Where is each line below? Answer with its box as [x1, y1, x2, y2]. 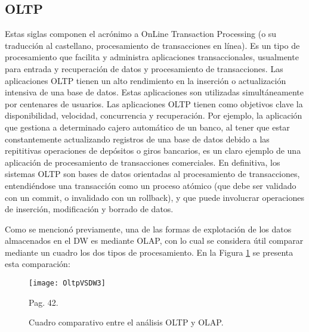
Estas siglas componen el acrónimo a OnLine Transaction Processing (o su [5, 27, 277, 40]
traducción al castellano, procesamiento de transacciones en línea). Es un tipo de [5, 39, 300, 51]
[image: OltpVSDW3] [29, 279, 106, 288]
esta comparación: [5, 257, 70, 270]
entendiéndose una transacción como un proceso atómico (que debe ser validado [5, 179, 296, 191]
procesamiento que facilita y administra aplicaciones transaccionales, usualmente [5, 51, 299, 63]
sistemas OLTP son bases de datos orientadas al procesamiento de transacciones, [5, 167, 300, 180]
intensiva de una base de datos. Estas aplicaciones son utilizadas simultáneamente [5, 86, 304, 98]
